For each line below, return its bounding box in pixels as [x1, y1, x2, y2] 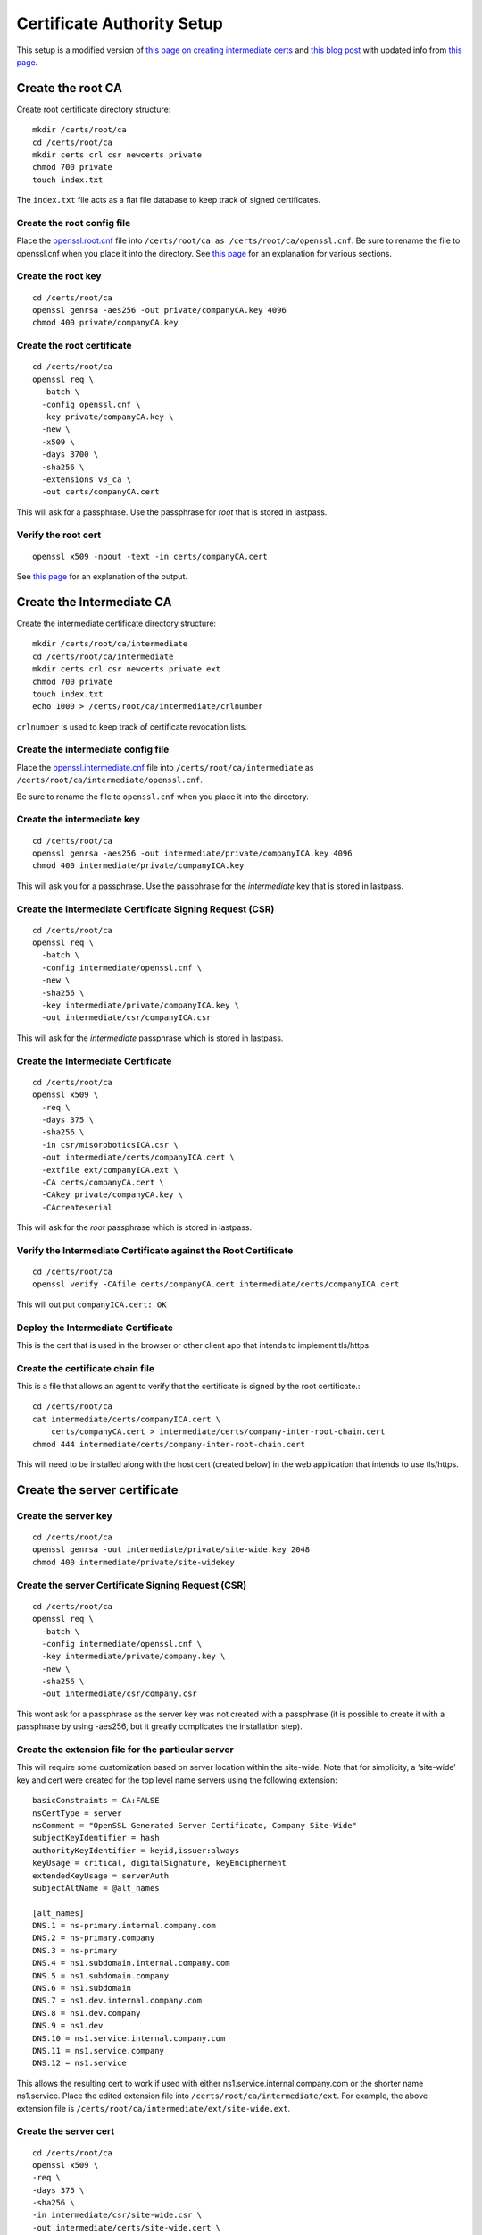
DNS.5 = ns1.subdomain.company [32, 1970, 170, 1980]
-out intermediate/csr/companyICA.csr [41, 1013, 212, 1023]
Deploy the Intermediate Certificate [16, 1321, 174, 1334]
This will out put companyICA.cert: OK [16, 1299, 167, 1310]
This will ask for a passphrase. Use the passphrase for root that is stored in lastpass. [16, 506, 328, 518]
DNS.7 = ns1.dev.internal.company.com [32, 1995, 203, 2006]
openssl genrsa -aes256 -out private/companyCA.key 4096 [32, 305, 287, 316]
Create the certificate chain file [16, 1362, 155, 1374]
